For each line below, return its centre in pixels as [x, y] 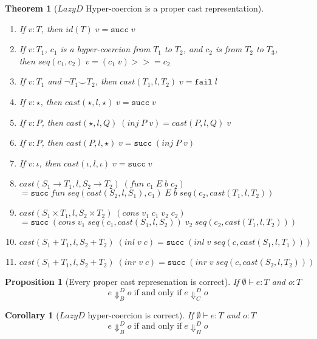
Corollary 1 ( [32, 315]
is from [229, 49]
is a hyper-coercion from [105, 49]
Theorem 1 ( [31, 8]
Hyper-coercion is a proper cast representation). [175, 8]
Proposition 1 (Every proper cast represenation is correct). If [122, 282]
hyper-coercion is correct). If [141, 315]
